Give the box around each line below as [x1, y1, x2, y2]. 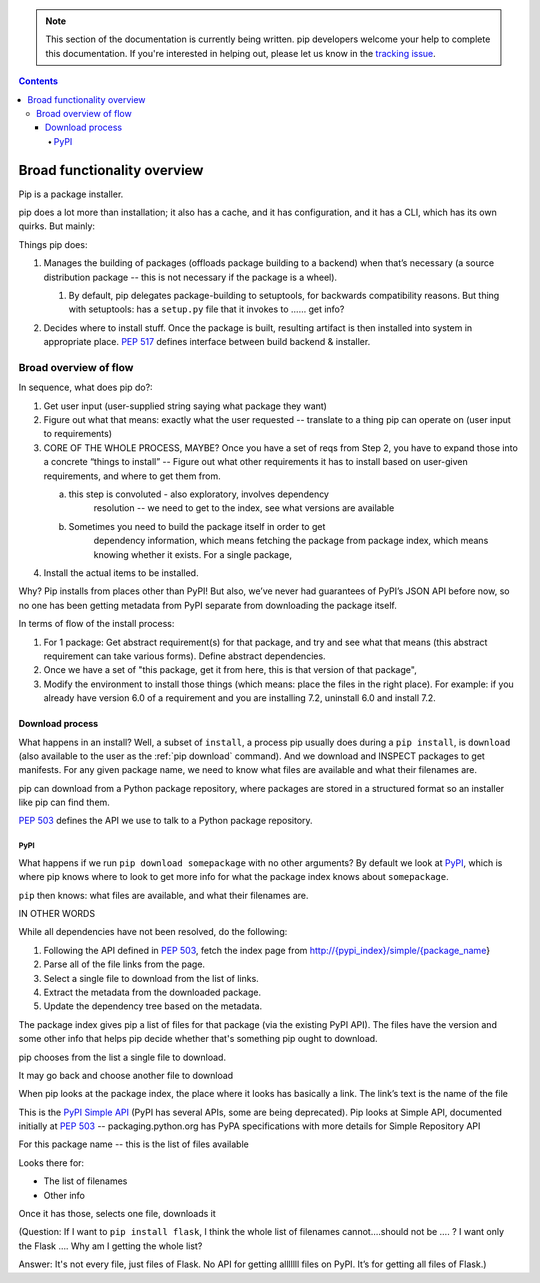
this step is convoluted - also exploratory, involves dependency [68, 488, 330, 500]
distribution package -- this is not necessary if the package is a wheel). [43, 271, 338, 283]
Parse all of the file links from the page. [43, 958, 205, 970]
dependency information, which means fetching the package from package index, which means [93, 535, 489, 547]
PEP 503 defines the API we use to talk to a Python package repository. [18, 815, 314, 827]
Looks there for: [18, 1156, 85, 1169]
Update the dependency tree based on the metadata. [43, 1000, 263, 1012]
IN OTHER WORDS [18, 908, 95, 919]
